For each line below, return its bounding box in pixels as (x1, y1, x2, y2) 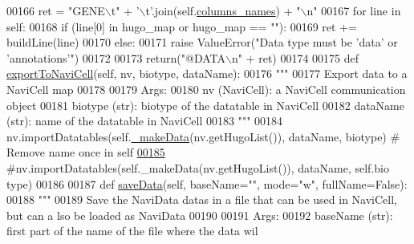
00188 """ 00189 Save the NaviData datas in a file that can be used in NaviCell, (6, 191, 397, 208)
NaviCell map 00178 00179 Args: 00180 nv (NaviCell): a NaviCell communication (6, 80, 406, 97)
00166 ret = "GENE (6, 2, 105, 18)
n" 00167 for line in (306, 2, 401, 18)
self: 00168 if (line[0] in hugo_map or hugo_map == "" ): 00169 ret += (6, 18, 357, 35)
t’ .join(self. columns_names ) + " (145, 2, 301, 18)
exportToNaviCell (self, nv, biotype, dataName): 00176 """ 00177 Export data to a (6, 65, 408, 82)
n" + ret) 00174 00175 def (231, 49, 359, 66)
